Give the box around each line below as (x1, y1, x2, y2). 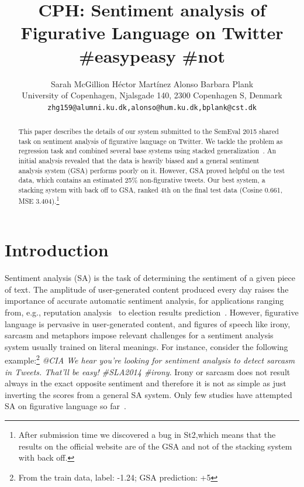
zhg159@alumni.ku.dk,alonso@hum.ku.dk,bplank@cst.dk (47, 103, 257, 112)
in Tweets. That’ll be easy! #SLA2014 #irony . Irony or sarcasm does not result (5, 365, 291, 378)
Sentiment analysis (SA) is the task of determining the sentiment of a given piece (5, 272, 295, 284)
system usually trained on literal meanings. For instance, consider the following (5, 340, 288, 352)
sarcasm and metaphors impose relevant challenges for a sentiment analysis (5, 329, 274, 341)
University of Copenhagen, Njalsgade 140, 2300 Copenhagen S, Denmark (22, 89, 282, 101)
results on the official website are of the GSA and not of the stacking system (18, 440, 292, 452)
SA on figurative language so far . (5, 400, 126, 412)
